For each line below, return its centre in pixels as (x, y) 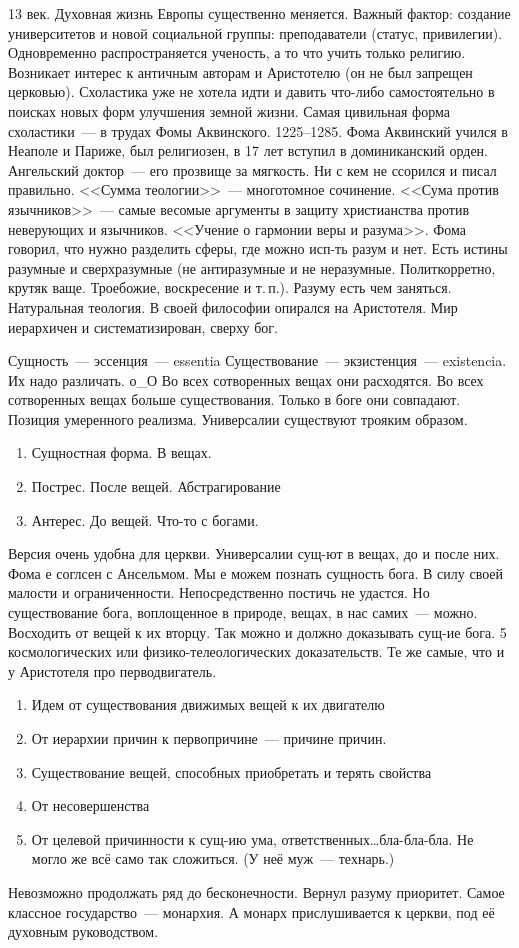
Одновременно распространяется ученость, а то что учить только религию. (237, 52)
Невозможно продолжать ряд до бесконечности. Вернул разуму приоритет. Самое (256, 891)
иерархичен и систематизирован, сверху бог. (143, 326)
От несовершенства (90, 805)
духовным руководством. (83, 931)
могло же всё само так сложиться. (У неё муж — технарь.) (213, 858)
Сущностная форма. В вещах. (121, 452)
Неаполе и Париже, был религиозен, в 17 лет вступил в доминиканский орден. (248, 150)
